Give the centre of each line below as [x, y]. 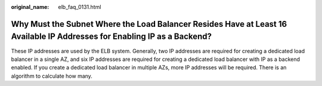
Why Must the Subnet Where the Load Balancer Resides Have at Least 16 [149, 24]
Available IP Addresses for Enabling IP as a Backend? [111, 37]
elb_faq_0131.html [80, 7]
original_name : [30, 7]
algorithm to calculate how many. [52, 76]
